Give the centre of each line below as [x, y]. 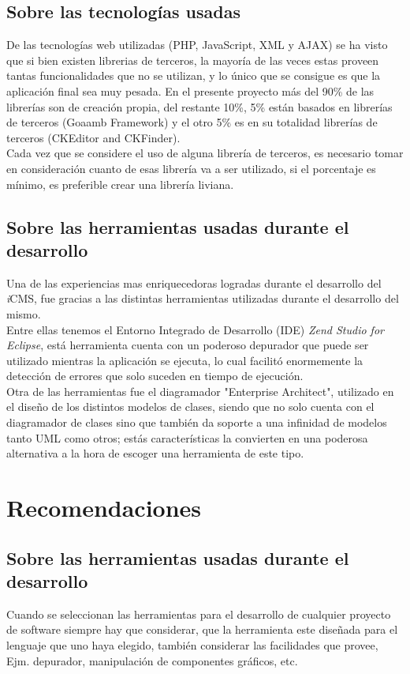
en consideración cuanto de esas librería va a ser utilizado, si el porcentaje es [191, 168]
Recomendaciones [104, 508]
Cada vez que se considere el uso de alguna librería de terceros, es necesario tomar [205, 153]
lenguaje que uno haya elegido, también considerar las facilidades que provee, [192, 645]
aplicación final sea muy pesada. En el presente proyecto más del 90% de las [190, 90]
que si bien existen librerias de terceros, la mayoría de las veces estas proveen [193, 60]
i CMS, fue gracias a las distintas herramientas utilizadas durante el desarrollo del [203, 298]
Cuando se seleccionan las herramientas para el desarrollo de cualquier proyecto [199, 614]
